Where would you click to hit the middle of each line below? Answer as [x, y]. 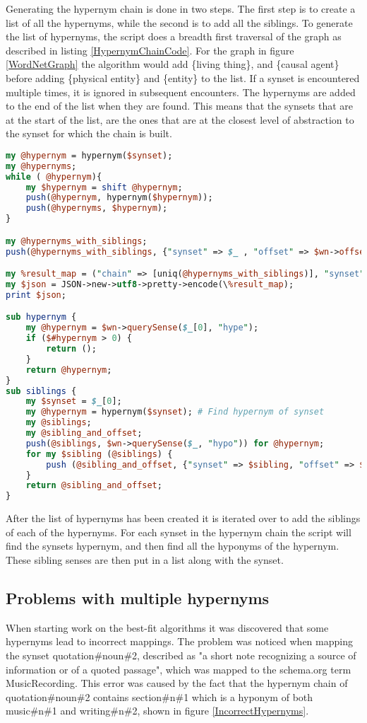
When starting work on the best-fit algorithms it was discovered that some [167, 627]
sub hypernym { [41, 317]
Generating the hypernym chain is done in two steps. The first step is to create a [181, 8]
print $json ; [36, 295]
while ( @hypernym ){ [54, 177]
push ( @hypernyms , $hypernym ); [97, 208]
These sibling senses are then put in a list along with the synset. [145, 559]
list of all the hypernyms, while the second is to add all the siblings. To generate [179, 22]
